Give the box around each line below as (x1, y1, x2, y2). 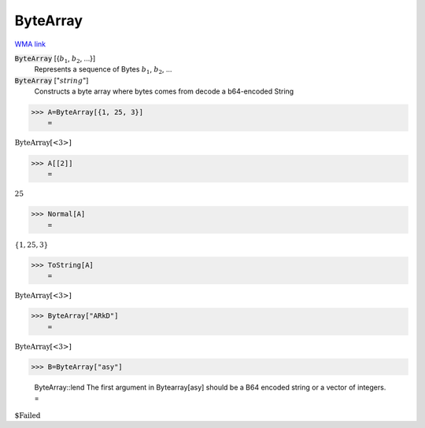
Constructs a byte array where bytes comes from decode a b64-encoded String (34, 87, 294, 96)
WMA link (14, 39, 46, 49)
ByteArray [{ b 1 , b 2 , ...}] (14, 53, 96, 65)
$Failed (14, 411, 41, 420)
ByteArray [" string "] (14, 76, 89, 85)
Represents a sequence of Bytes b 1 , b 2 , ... (34, 65, 172, 76)
